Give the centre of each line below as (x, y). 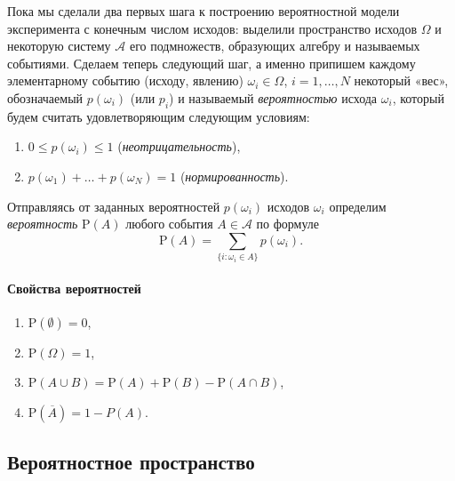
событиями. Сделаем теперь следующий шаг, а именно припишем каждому (212, 63)
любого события (169, 224)
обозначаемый (45, 97)
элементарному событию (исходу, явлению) (125, 80)
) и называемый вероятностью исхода (273, 97)
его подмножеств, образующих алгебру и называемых (275, 46)
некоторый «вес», (401, 80)
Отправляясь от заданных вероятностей (114, 206)
